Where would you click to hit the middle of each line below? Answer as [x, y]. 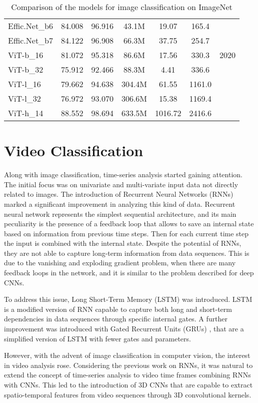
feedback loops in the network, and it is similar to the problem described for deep [129, 273]
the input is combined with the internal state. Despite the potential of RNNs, [123, 243]
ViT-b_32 [26, 69]
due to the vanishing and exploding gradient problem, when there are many [120, 263]
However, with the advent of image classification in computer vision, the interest [127, 355]
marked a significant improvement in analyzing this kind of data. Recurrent [120, 204]
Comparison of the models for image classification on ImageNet [122, 7]
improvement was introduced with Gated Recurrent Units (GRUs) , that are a [124, 329]
